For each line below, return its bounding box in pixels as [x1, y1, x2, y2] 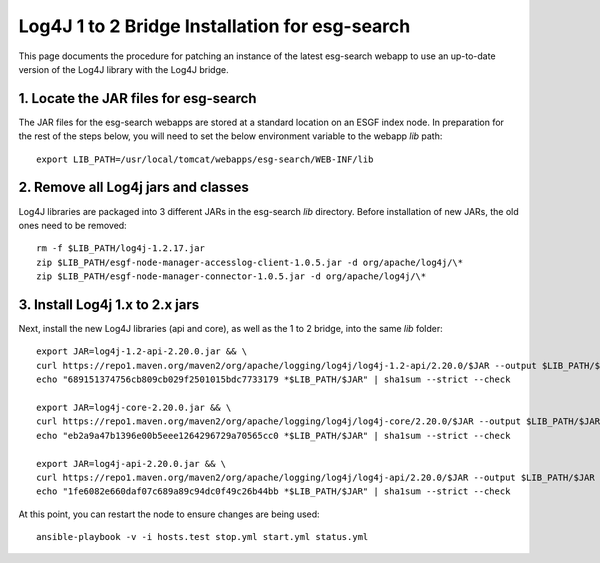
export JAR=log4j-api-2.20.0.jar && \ [36, 458, 227, 469]
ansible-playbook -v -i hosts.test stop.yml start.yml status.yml [36, 531, 369, 543]
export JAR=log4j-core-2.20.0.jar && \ [36, 401, 232, 413]
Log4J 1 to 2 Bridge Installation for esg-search [18, 15, 411, 37]
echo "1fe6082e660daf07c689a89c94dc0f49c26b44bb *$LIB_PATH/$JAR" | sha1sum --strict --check [36, 486, 511, 497]
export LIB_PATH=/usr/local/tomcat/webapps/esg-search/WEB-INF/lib [36, 153, 374, 165]
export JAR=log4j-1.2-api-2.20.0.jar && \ [36, 346, 248, 357]
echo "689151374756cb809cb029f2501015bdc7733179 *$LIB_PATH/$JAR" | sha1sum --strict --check [36, 374, 511, 385]
